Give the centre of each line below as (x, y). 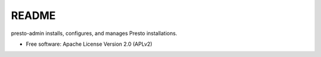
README (33, 15)
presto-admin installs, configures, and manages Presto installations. (94, 33)
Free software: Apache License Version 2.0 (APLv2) (89, 44)
